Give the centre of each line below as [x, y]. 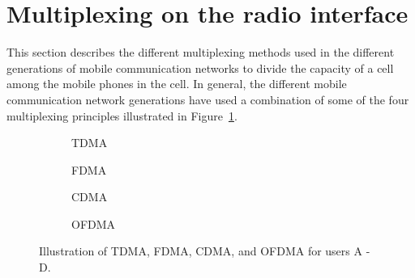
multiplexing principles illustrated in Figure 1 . [122, 115]
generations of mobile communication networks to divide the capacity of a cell [200, 67]
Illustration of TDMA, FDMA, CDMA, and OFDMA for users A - [205, 251]
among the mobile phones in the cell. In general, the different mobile [177, 84]
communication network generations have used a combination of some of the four [208, 99]
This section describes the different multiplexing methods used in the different [201, 52]
